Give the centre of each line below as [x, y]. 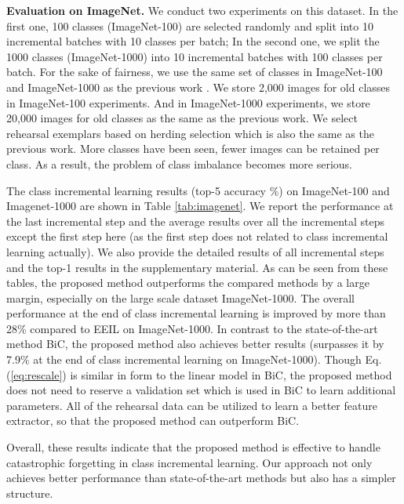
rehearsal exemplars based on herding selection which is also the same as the [190, 133]
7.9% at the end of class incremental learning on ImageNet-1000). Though [184, 359]
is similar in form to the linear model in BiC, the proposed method [231, 374]
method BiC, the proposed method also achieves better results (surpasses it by [195, 344]
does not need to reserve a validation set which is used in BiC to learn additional [201, 390]
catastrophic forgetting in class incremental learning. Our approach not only [189, 462]
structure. [30, 493]
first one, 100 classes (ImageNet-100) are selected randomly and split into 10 [190, 25]
